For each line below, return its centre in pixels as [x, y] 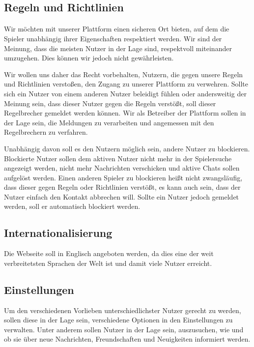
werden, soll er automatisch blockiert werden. [72, 206]
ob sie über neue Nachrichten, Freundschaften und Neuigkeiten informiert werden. [127, 339]
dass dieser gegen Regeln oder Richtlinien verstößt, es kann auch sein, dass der [122, 187]
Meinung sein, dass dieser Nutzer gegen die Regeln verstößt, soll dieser [110, 103]
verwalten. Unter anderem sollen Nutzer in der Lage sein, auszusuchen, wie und [124, 329]
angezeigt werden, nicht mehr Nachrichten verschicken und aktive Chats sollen [122, 168]
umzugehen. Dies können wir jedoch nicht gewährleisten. [89, 58]
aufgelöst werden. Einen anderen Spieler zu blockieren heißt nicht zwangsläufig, [123, 177]
